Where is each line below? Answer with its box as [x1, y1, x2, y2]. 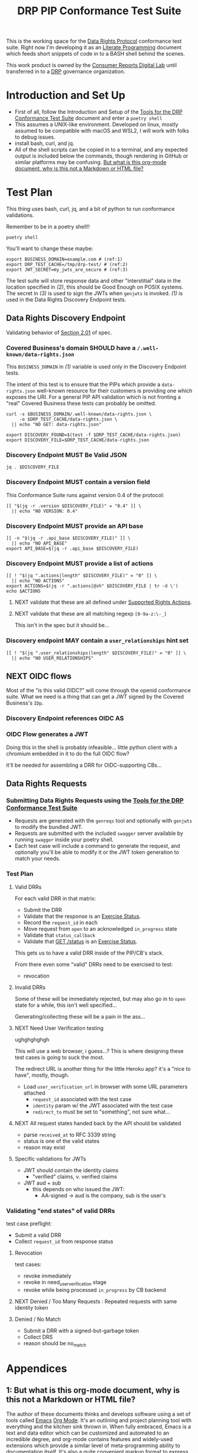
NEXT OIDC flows [6, 671, 72, 681]
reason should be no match [23, 1339, 87, 1348]
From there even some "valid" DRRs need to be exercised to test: [14, 961, 173, 968]
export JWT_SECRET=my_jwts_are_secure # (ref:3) [6, 267, 128, 273]
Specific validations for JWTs [14, 1155, 86, 1162]
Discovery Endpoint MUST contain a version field [6, 478, 150, 487]
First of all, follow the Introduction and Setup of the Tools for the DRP [14, 108, 183, 116]
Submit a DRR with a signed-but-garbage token [23, 1327, 139, 1334]
